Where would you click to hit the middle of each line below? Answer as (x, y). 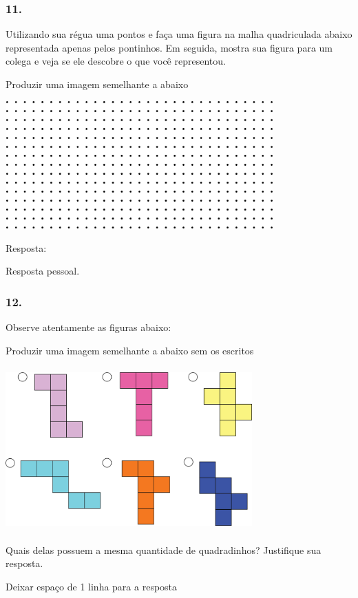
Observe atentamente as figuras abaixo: (88, 327)
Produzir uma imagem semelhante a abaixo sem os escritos (130, 350)
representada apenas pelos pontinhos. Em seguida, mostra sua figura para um (169, 47)
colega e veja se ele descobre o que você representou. (116, 61)
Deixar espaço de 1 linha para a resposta (92, 586)
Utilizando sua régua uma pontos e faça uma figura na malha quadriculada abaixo (179, 34)
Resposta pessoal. (43, 271)
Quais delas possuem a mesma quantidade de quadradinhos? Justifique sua (164, 549)
